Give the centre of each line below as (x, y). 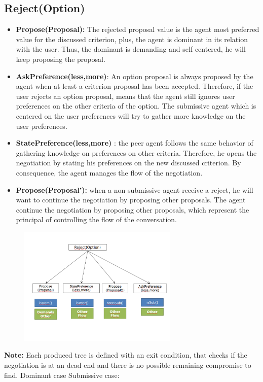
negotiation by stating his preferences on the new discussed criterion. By (128, 163)
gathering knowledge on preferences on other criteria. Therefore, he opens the (136, 152)
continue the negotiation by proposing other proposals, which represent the (133, 209)
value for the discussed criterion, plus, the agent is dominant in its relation (132, 39)
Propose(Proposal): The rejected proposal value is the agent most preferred (138, 29)
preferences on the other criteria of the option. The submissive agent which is (136, 106)
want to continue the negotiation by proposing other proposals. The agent (131, 200)
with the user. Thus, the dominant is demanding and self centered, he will (131, 49)
